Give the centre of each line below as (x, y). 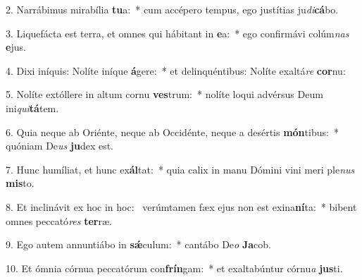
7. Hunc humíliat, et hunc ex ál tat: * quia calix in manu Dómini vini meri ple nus (180, 169)
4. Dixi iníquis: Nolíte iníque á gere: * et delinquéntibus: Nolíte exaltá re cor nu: (176, 70)
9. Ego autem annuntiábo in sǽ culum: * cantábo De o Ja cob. (138, 244)
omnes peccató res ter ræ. (59, 220)
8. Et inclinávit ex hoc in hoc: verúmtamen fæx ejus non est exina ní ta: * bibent (181, 206)
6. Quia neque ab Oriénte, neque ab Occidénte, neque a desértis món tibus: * (172, 132)
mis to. (20, 183)
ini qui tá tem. (32, 108)
